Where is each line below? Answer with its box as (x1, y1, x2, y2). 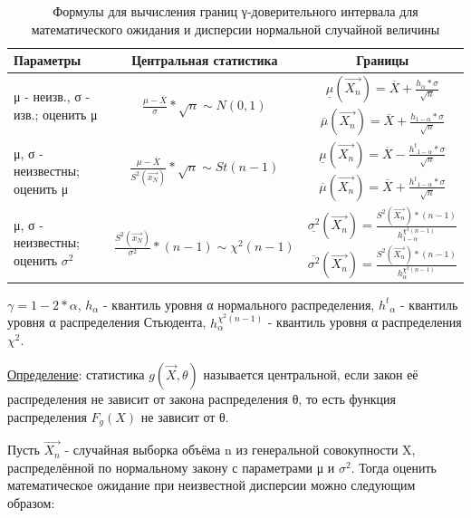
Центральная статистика (131, 51, 278, 70)
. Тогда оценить (351, 457, 437, 476)
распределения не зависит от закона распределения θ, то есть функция (7, 388, 396, 408)
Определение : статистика (7, 364, 145, 383)
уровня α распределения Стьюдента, (7, 312, 207, 331)
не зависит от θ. (140, 407, 229, 426)
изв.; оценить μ (14, 104, 98, 123)
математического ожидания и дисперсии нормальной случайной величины (31, 19, 440, 38)
